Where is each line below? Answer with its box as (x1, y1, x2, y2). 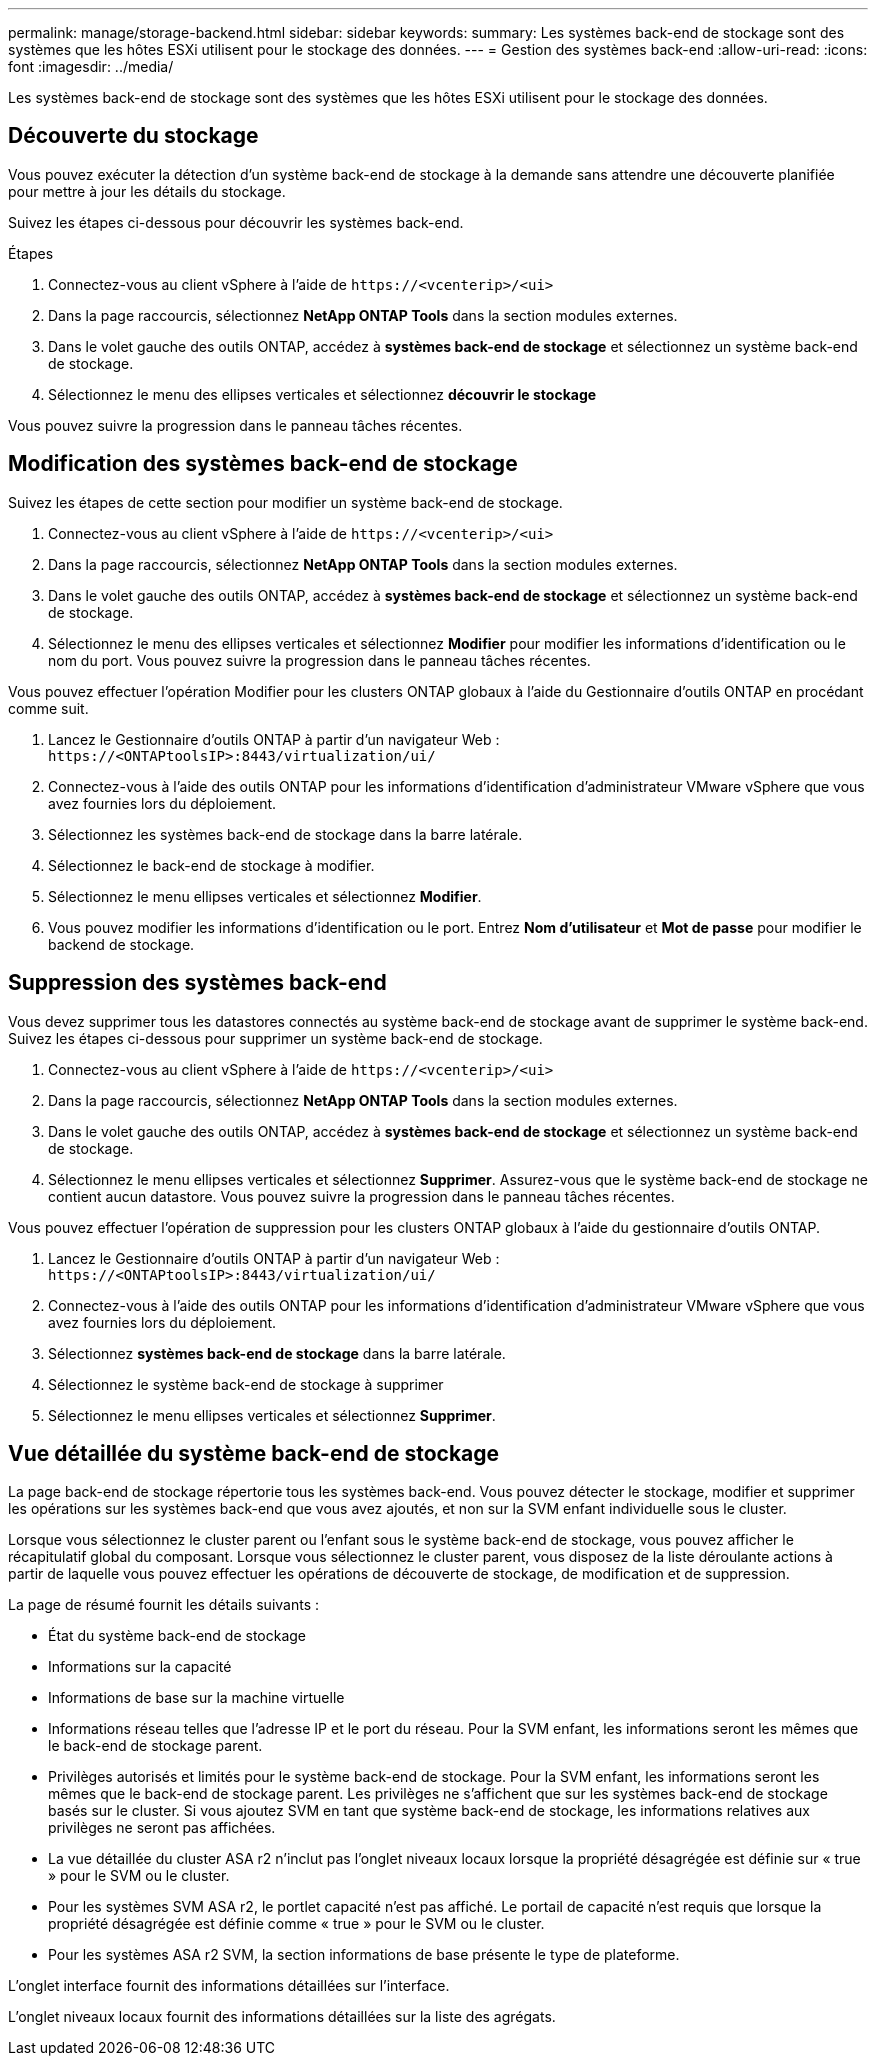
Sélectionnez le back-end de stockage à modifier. (48, 856, 375, 874)
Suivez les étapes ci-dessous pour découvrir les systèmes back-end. (8, 213, 464, 231)
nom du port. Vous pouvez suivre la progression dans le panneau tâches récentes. (48, 651, 591, 669)
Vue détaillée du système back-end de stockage (8, 1440, 500, 1466)
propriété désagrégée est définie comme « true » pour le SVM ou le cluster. (48, 1915, 545, 1933)
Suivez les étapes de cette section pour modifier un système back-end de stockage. (8, 493, 563, 511)
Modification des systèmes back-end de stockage (8, 451, 518, 477)
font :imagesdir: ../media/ (8, 58, 174, 75)
